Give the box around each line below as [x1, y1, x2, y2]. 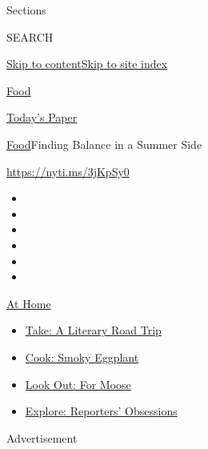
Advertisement [6, 429, 78, 446]
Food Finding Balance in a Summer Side [6, 135, 202, 152]
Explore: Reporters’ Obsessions [25, 403, 178, 419]
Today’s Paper [6, 109, 78, 126]
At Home [6, 295, 51, 311]
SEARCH [6, 28, 54, 45]
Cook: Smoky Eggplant [25, 348, 139, 365]
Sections [6, 2, 46, 18]
